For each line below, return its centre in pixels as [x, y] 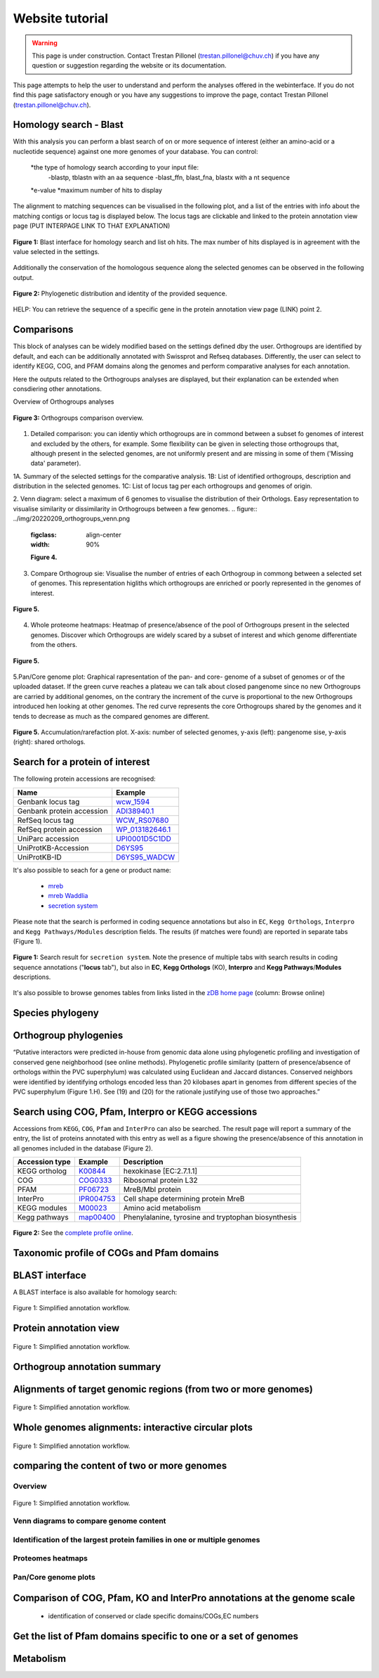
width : [40, 544]
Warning [45, 43]
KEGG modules [42, 1208]
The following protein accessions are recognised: [84, 779]
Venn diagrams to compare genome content [89, 1521]
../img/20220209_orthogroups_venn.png [71, 519]
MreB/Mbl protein [152, 1190]
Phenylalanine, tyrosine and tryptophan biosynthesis [210, 1217]
